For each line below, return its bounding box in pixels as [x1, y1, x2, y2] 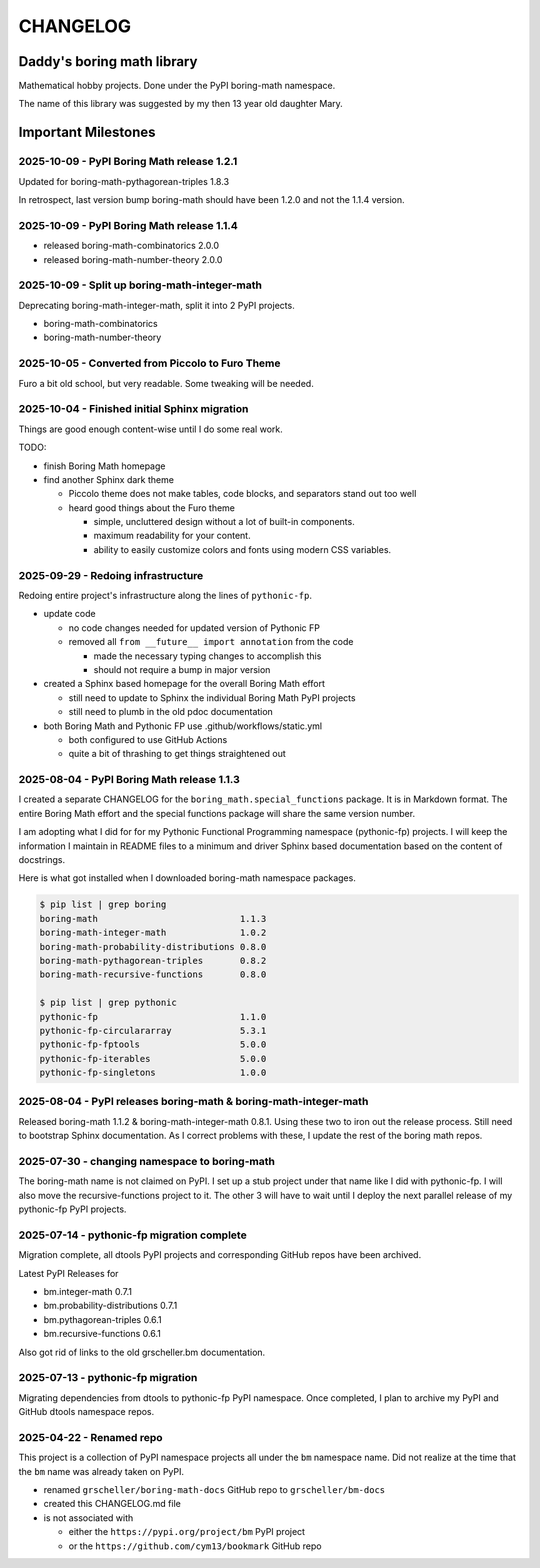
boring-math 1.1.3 [39, 913, 267, 924]
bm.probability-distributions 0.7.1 [43, 1300, 178, 1312]
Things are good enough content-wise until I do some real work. [18, 423, 284, 435]
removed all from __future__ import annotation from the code [68, 636, 354, 648]
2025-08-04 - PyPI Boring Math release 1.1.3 [18, 773, 240, 787]
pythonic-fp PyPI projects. [18, 1203, 127, 1215]
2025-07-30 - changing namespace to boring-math [18, 1154, 275, 1168]
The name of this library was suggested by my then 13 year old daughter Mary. [18, 98, 344, 110]
